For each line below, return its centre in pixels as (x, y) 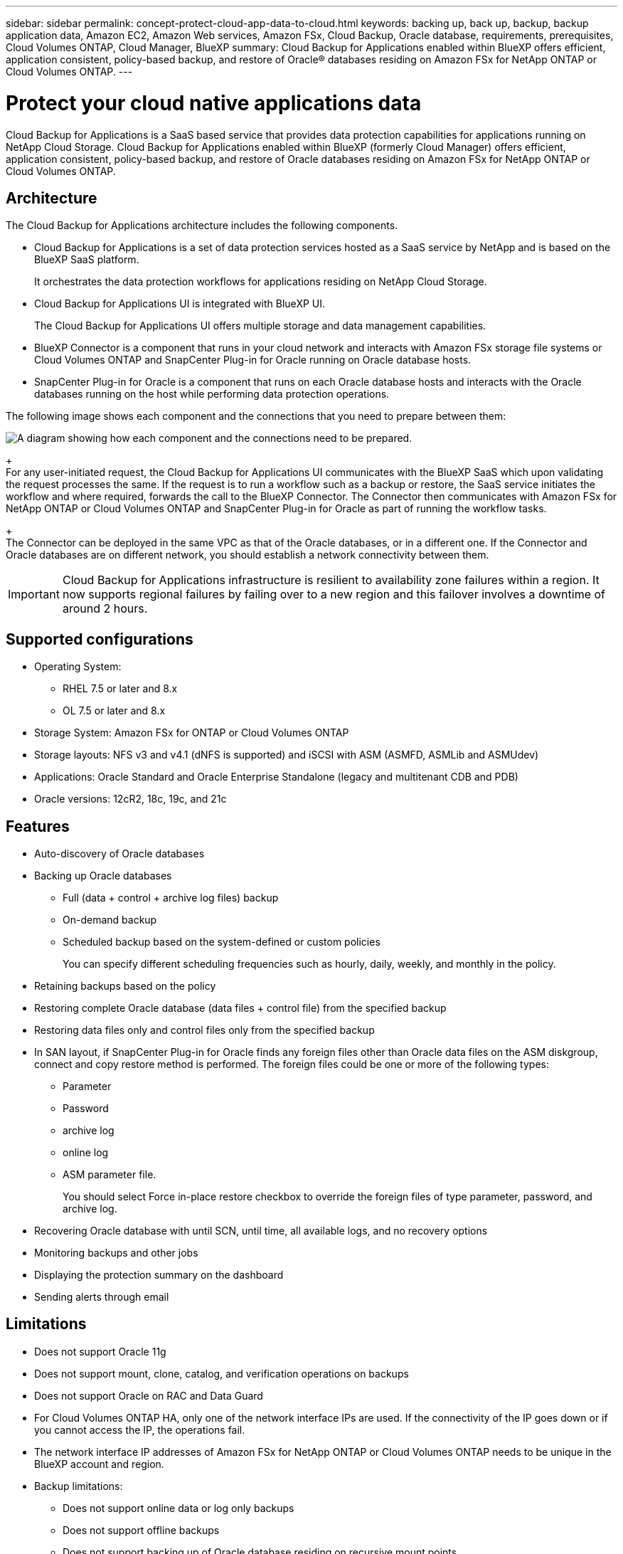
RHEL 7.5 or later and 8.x (120, 689)
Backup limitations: (79, 1486)
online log (86, 1153)
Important (34, 594)
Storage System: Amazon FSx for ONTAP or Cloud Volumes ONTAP (192, 733)
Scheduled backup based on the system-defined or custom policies (222, 942)
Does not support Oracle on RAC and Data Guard (149, 1395)
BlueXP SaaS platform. (87, 260)
